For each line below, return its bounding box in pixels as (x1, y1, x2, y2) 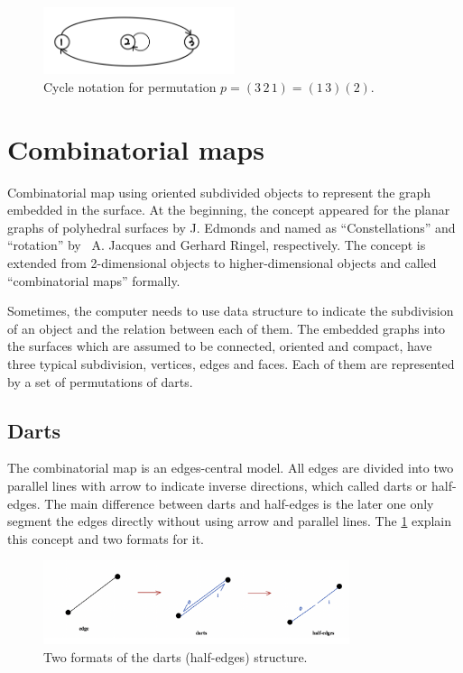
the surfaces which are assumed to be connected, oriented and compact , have (7, 336, 432, 355)
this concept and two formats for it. (7, 529, 205, 548)
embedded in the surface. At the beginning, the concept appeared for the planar (7, 200, 450, 219)
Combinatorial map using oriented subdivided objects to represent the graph (7, 182, 431, 201)
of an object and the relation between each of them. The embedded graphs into (7, 318, 446, 337)
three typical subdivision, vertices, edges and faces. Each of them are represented (7, 354, 455, 373)
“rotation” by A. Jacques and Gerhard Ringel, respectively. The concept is (7, 235, 426, 254)
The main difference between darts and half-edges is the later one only (44, 493, 434, 512)
